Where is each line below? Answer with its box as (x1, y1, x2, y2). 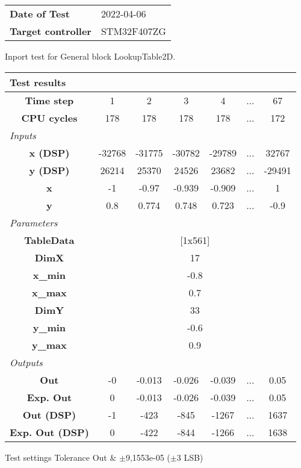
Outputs (10, 355, 43, 369)
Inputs (10, 128, 36, 142)
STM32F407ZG (101, 24, 166, 38)
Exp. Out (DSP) (10, 425, 89, 439)
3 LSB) (176, 451, 203, 463)
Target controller (10, 24, 92, 38)
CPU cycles (21, 110, 78, 125)
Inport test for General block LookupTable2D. (5, 50, 176, 62)
